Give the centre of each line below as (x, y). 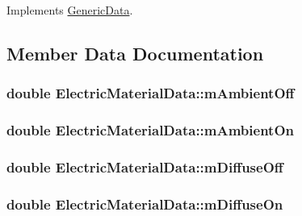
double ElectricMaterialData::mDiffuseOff (145, 166)
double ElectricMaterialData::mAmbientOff (151, 93)
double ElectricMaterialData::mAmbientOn (150, 130)
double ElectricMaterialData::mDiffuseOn (145, 204)
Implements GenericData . (70, 10)
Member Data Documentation (135, 53)
